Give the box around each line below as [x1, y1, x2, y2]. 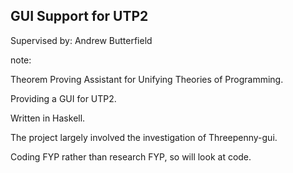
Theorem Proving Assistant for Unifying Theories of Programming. [10, 73, 284, 85]
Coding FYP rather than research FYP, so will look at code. [10, 150, 252, 163]
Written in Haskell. [10, 112, 86, 124]
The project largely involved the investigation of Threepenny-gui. [10, 131, 278, 143]
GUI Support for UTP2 [10, 8, 149, 25]
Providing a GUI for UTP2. [10, 92, 117, 104]
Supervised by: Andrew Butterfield [10, 34, 153, 46]
